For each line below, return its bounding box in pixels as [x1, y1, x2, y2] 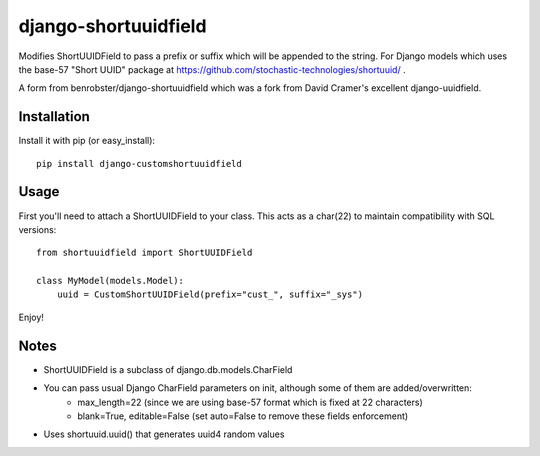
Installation [18, 108, 90, 125]
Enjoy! [18, 311, 45, 323]
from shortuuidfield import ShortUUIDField [36, 247, 253, 259]
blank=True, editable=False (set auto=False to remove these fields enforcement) [77, 410, 409, 422]
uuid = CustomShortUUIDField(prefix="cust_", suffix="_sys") [56, 289, 364, 300]
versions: [18, 223, 57, 235]
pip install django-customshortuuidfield [36, 158, 242, 169]
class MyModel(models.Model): [36, 275, 185, 287]
